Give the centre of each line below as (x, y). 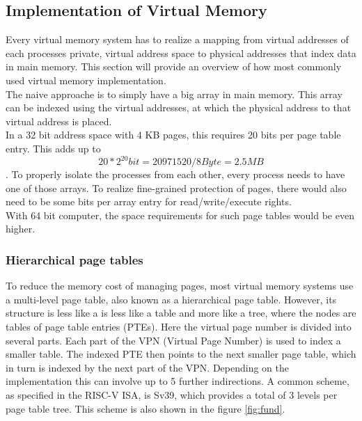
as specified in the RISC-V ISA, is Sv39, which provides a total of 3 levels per (172, 394)
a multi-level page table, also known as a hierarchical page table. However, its (171, 299)
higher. (21, 229)
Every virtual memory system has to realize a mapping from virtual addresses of (177, 39)
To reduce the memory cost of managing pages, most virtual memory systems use (180, 286)
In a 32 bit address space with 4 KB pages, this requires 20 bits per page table (173, 135)
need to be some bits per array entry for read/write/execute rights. (149, 201)
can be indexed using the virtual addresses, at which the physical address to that (179, 108)
